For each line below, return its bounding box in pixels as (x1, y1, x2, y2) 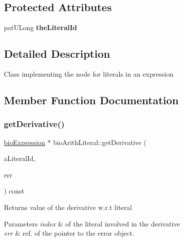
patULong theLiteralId (4, 22, 77, 32)
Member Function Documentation (4, 92, 179, 107)
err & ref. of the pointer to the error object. (4, 228, 135, 238)
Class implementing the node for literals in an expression (4, 69, 174, 79)
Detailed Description (4, 46, 110, 61)
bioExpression (4, 137, 45, 147)
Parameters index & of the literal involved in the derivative (4, 218, 180, 228)
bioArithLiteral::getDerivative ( (53, 137, 147, 147)
